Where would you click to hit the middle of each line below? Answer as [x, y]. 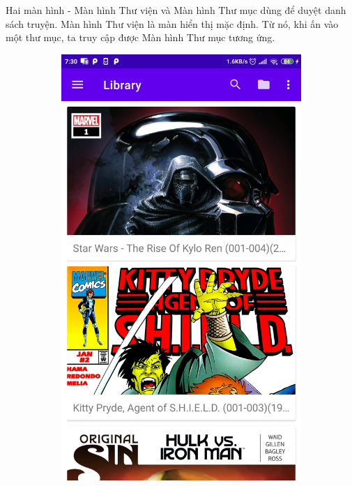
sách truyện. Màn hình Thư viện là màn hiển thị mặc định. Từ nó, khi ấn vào [172, 23]
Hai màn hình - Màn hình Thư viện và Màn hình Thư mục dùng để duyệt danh [176, 10]
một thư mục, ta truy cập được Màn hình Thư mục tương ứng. [140, 37]
